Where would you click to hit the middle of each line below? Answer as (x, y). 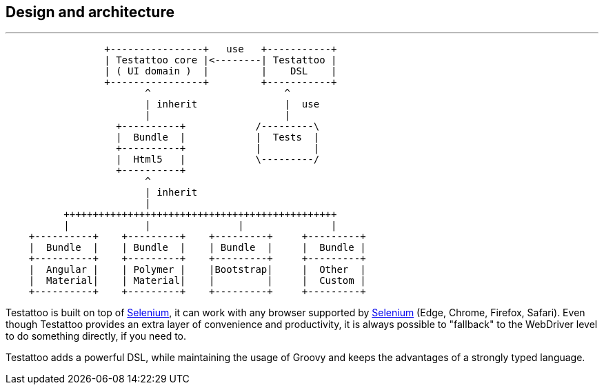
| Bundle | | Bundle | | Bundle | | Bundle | (197, 248)
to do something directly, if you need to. (96, 336)
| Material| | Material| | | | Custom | (197, 281)
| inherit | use (232, 104)
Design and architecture (90, 12)
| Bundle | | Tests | (218, 137)
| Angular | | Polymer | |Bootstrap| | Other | (197, 270)
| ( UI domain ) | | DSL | (221, 71)
